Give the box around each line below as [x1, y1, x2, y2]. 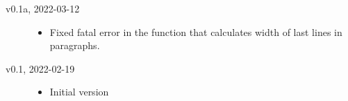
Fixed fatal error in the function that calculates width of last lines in [49, 24, 342, 39]
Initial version [49, 84, 109, 99]
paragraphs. [49, 38, 100, 53]
